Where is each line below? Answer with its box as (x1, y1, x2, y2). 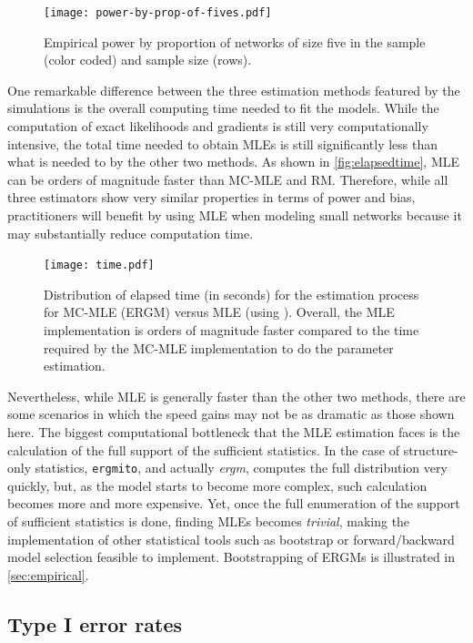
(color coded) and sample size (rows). (44, 50, 252, 69)
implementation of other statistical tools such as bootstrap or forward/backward (7, 529, 455, 548)
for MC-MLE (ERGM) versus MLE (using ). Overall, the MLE (44, 302, 395, 321)
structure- (403, 440, 458, 459)
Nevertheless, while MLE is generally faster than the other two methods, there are (7, 386, 466, 405)
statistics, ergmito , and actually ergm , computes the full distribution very (35, 458, 448, 477)
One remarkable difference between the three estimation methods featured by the (7, 80, 460, 99)
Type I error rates (7, 609, 183, 638)
